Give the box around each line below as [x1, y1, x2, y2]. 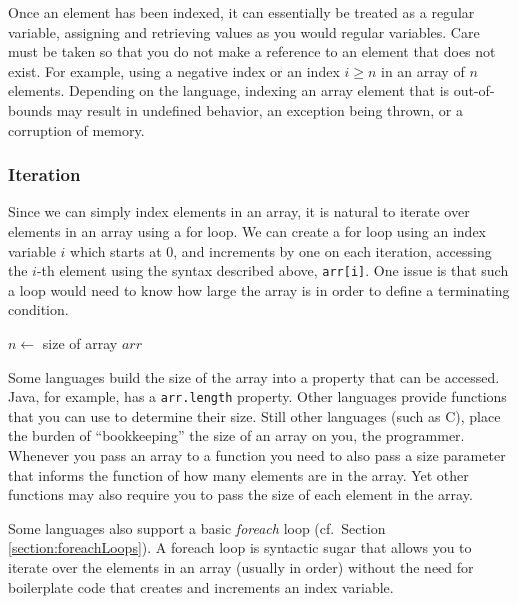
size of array [42, 333, 118, 353]
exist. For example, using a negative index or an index [8, 60, 340, 81]
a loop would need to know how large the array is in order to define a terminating [8, 279, 510, 300]
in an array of [381, 60, 465, 81]
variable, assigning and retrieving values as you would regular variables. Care [8, 21, 480, 42]
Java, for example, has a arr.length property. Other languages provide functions [8, 386, 507, 407]
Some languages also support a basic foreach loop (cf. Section [8, 517, 386, 538]
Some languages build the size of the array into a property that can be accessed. [8, 366, 500, 387]
